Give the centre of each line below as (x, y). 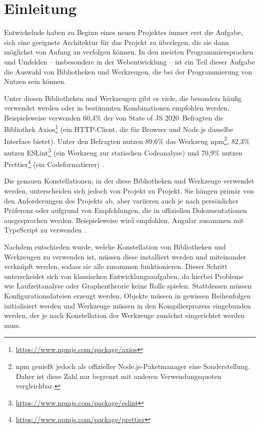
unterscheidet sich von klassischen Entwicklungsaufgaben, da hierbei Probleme (124, 276)
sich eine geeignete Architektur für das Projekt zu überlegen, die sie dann (116, 42)
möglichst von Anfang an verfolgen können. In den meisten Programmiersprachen (129, 52)
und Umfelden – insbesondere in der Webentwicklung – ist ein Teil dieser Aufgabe (129, 61)
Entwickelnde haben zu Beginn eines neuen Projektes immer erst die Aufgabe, (123, 32)
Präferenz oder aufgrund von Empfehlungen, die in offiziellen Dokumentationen (125, 210)
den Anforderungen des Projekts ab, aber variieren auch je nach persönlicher (121, 200)
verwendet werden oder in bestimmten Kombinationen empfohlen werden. (117, 108)
